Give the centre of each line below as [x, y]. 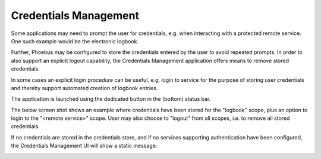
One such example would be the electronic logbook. [75, 41]
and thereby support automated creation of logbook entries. [84, 88]
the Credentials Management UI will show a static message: [84, 146]
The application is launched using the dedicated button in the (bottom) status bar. [111, 99]
